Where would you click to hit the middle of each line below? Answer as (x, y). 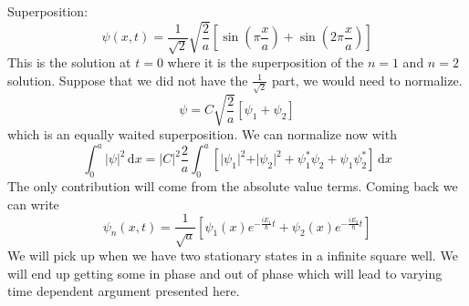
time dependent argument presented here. (124, 291)
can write (33, 204)
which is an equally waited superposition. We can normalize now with (202, 134)
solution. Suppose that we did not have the (128, 80)
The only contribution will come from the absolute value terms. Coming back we (233, 185)
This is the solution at (69, 62)
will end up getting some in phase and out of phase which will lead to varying (225, 273)
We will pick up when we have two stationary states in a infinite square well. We (233, 255)
